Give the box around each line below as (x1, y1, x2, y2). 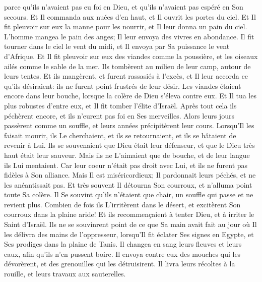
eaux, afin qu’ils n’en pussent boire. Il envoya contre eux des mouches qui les (4, 248, 241, 259)
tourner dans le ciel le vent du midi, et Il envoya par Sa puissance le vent (4, 41, 230, 51)
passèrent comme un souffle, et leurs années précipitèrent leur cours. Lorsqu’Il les (4, 120, 254, 131)
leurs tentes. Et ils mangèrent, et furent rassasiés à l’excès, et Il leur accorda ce (4, 71, 248, 81)
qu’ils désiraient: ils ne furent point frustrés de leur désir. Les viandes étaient (4, 80, 241, 91)
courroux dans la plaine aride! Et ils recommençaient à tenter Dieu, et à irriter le (4, 209, 254, 219)
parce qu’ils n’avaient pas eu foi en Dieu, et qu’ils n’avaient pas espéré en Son (4, 2, 243, 12)
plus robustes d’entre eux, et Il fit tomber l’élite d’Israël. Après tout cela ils (4, 100, 237, 110)
